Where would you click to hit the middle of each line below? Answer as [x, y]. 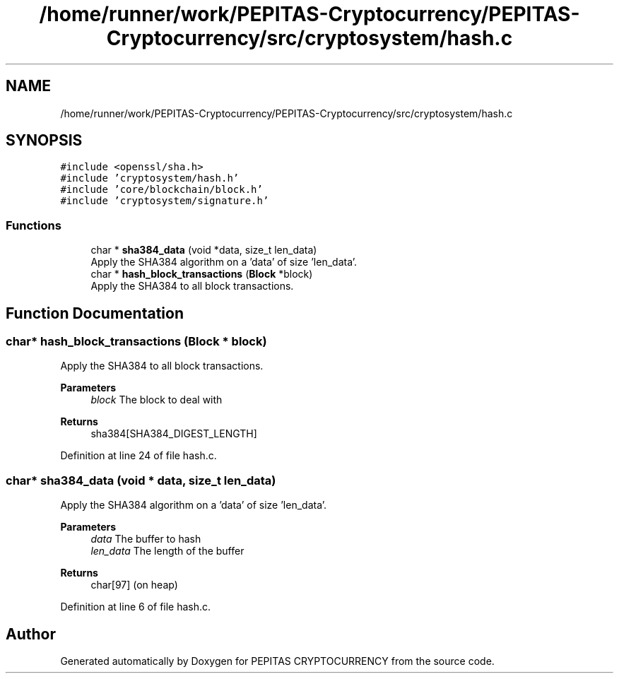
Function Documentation [95, 313]
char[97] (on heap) [134, 585]
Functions [34, 225]
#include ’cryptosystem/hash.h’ [150, 178]
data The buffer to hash [146, 539]
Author [31, 634]
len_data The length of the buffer [167, 551]
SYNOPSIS [44, 141]
